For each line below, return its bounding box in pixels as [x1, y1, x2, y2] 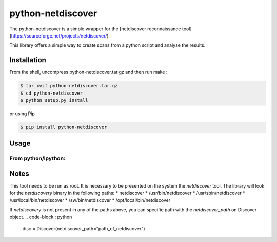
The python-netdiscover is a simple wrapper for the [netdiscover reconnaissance [9, 26, 182, 32]
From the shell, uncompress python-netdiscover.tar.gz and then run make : [9, 69, 168, 76]
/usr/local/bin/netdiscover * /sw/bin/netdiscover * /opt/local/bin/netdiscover [9, 197, 171, 203]
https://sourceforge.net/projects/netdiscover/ [11, 32, 107, 39]
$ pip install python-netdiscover [20, 124, 107, 130]
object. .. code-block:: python [9, 214, 72, 220]
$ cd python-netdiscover [20, 90, 83, 96]
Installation [9, 55, 46, 64]
